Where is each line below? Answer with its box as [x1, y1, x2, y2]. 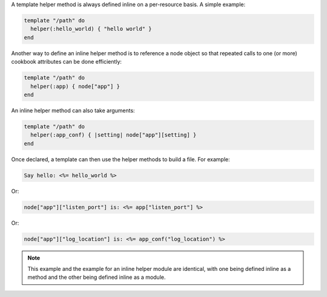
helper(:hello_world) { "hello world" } [30, 25, 152, 33]
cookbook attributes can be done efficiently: [11, 58, 122, 65]
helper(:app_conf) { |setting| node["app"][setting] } [30, 132, 197, 139]
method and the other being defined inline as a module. [27, 273, 166, 281]
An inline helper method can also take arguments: [11, 107, 136, 114]
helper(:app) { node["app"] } [30, 82, 121, 90]
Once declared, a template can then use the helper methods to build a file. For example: [11, 155, 230, 163]
